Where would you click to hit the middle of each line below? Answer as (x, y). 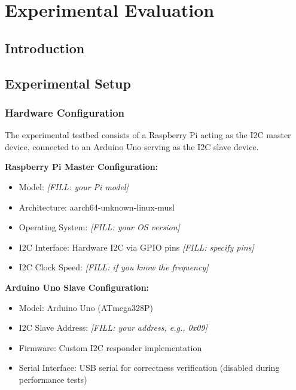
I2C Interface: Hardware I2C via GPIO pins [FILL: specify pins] (136, 247)
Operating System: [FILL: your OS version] (99, 227)
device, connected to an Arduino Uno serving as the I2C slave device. (132, 146)
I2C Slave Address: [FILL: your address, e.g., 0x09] (113, 327)
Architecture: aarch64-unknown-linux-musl (97, 207)
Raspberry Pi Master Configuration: (82, 167)
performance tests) (53, 379)
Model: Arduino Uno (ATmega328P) (86, 307)
